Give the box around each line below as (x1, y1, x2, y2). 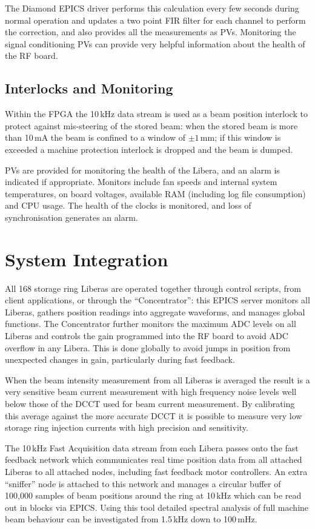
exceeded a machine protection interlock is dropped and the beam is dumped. (5, 143, 293, 155)
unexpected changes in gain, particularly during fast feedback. (5, 353, 235, 366)
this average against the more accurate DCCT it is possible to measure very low (5, 409, 302, 422)
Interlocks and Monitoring (5, 79, 173, 98)
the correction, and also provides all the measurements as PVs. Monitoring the (5, 25, 296, 38)
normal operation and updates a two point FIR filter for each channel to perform (5, 13, 306, 26)
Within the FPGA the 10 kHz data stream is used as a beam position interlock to (5, 107, 308, 120)
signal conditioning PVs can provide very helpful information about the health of (5, 37, 305, 50)
